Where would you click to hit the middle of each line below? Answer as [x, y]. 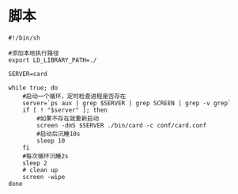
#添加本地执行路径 [34, 53]
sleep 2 [35, 163]
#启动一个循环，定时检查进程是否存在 [74, 96]
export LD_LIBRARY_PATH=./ [53, 60]
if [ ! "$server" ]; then [65, 110]
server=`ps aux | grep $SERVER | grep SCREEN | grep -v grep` [127, 103]
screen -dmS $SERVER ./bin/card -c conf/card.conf [122, 125]
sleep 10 [51, 141]
